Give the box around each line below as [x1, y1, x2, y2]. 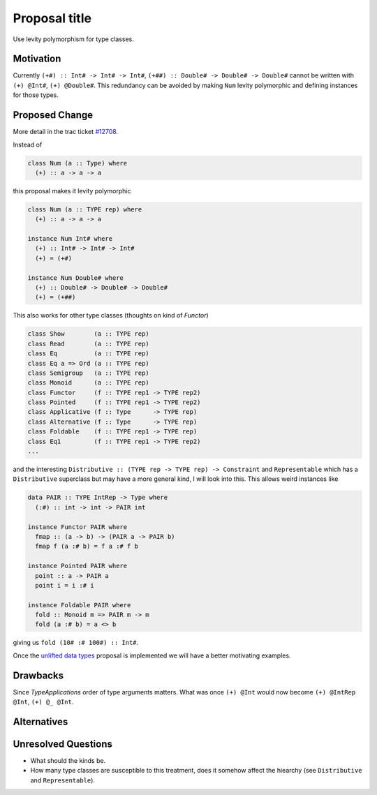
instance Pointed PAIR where [27, 562, 128, 570]
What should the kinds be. [30, 757, 106, 765]
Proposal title [13, 10, 92, 26]
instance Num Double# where [27, 274, 124, 282]
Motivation [13, 53, 61, 65]
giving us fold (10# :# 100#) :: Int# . [13, 639, 139, 647]
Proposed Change [13, 109, 94, 121]
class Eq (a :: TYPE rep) [27, 350, 149, 357]
